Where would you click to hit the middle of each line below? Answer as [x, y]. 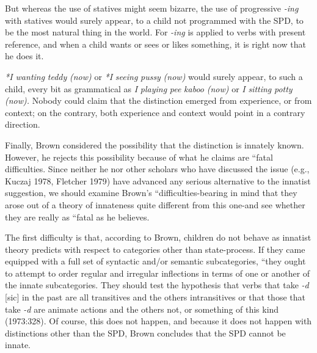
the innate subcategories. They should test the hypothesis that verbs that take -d [157, 285]
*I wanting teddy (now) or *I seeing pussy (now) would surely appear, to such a [154, 76]
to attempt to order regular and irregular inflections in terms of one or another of [158, 273]
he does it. [24, 56]
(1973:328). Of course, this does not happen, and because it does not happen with [158, 321]
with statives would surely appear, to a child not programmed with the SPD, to [154, 20]
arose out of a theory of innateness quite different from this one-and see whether [155, 204]
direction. [23, 124]
